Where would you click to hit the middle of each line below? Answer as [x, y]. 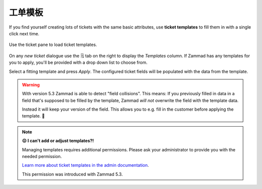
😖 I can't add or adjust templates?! [58, 141]
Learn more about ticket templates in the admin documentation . [85, 165]
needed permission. [42, 157]
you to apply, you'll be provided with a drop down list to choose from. [78, 62]
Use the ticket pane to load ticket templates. [53, 45]
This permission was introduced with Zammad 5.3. [73, 174]
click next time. [24, 33]
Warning [31, 85]
